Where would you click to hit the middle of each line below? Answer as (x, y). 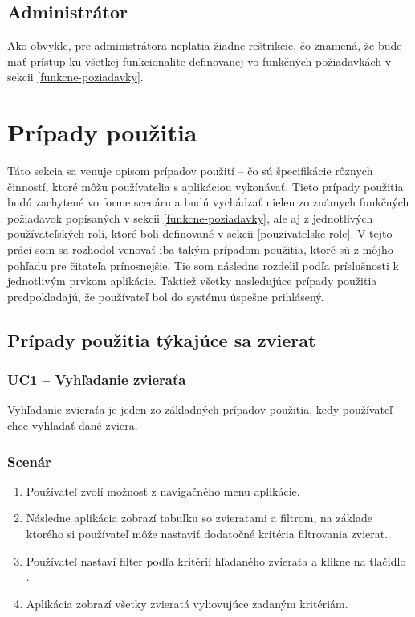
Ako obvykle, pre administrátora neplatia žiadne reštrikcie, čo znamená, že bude (205, 45)
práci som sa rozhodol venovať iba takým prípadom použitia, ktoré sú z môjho (200, 249)
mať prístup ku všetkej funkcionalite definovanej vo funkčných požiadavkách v (199, 61)
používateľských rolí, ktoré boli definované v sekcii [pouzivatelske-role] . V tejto (200, 233)
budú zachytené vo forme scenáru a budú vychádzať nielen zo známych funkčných (208, 202)
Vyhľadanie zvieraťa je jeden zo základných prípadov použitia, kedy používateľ (200, 409)
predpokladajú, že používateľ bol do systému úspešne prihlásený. (166, 296)
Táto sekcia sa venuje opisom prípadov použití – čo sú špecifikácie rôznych (190, 171)
